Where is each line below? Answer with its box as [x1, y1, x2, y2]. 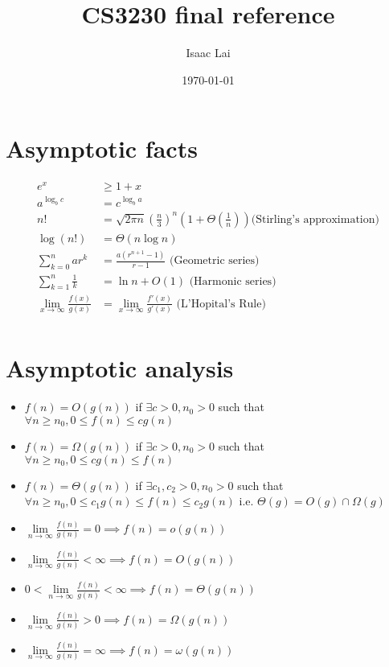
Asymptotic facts [6, 132, 198, 165]
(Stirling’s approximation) [251, 213, 379, 225]
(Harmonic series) [189, 275, 276, 287]
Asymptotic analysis [6, 352, 234, 385]
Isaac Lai [186, 44, 231, 61]
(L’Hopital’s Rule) [176, 298, 266, 310]
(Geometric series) [170, 255, 260, 267]
